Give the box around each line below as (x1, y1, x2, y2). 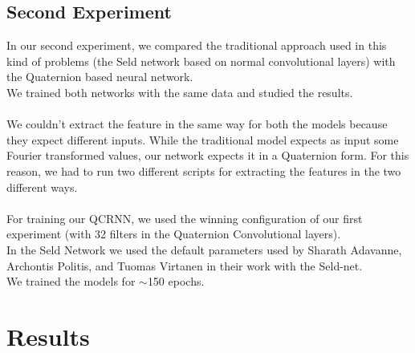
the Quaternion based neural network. (6, 68, 193, 85)
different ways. (6, 178, 78, 195)
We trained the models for (6, 273, 136, 290)
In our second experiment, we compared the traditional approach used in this (6, 37, 387, 54)
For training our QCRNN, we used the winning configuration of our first (6, 209, 363, 226)
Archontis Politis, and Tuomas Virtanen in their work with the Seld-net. (6, 257, 363, 274)
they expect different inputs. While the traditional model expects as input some (6, 131, 399, 148)
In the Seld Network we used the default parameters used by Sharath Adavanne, (6, 241, 402, 258)
